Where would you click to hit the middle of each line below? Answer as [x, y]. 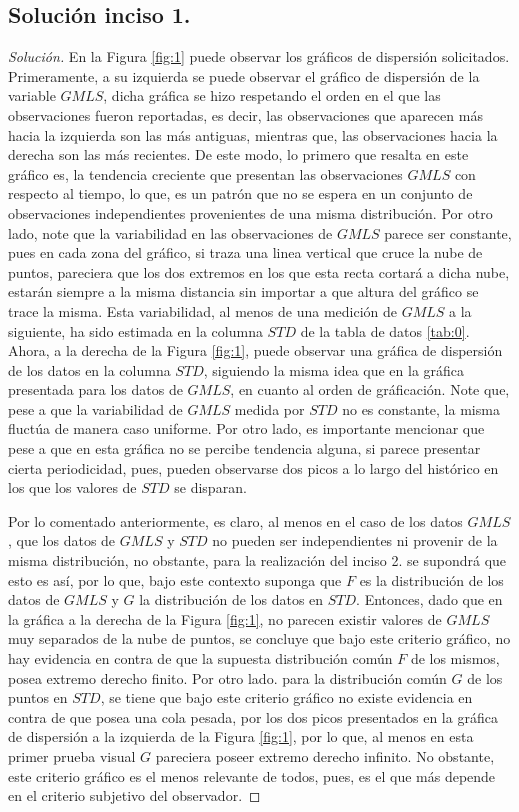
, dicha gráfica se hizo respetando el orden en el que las [272, 95]
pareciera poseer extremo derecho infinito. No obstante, [325, 755]
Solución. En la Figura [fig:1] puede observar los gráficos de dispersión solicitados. [259, 56]
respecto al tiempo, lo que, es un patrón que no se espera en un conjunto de [240, 193]
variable [32, 95]
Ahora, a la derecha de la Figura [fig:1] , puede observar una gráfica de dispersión [255, 350]
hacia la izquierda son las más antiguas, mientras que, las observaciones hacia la [253, 134]
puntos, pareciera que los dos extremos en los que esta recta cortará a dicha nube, [259, 271]
